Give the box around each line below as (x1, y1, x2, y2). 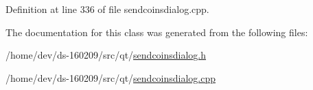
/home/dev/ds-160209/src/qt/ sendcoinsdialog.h (5, 48, 207, 62)
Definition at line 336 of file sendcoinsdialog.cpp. (5, 2, 209, 16)
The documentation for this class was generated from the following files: (5, 25, 308, 39)
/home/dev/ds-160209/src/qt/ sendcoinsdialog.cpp (5, 70, 216, 85)
